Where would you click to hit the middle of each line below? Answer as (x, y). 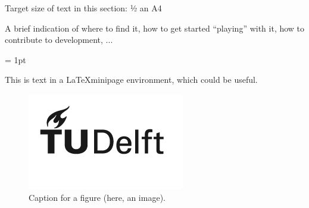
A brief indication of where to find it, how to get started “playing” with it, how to (155, 28)
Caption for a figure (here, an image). (97, 197)
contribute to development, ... (59, 40)
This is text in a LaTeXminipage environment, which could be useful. (131, 80)
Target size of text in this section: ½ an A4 (83, 8)
